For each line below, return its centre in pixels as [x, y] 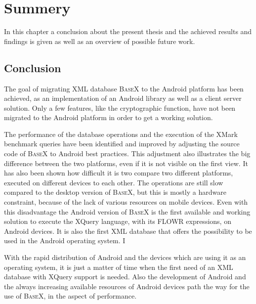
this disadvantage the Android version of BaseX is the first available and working [127, 211]
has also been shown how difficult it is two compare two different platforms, [119, 173]
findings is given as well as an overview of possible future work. [100, 41]
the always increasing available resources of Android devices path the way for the [127, 286]
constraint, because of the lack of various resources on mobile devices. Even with [126, 202]
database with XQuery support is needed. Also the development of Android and [125, 277]
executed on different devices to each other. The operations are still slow [114, 182]
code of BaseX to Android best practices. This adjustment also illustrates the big [127, 153]
